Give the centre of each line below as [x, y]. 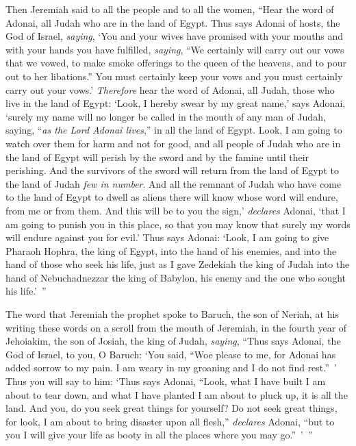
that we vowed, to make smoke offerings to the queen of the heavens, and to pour [176, 63]
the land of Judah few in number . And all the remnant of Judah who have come [174, 183]
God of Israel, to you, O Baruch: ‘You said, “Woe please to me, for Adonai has [171, 354]
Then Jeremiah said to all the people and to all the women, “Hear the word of [170, 9]
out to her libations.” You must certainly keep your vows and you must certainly [174, 76]
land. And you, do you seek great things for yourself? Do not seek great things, [171, 408]
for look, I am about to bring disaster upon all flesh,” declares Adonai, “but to [170, 421]
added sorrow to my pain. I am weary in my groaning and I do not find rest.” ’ [171, 368]
